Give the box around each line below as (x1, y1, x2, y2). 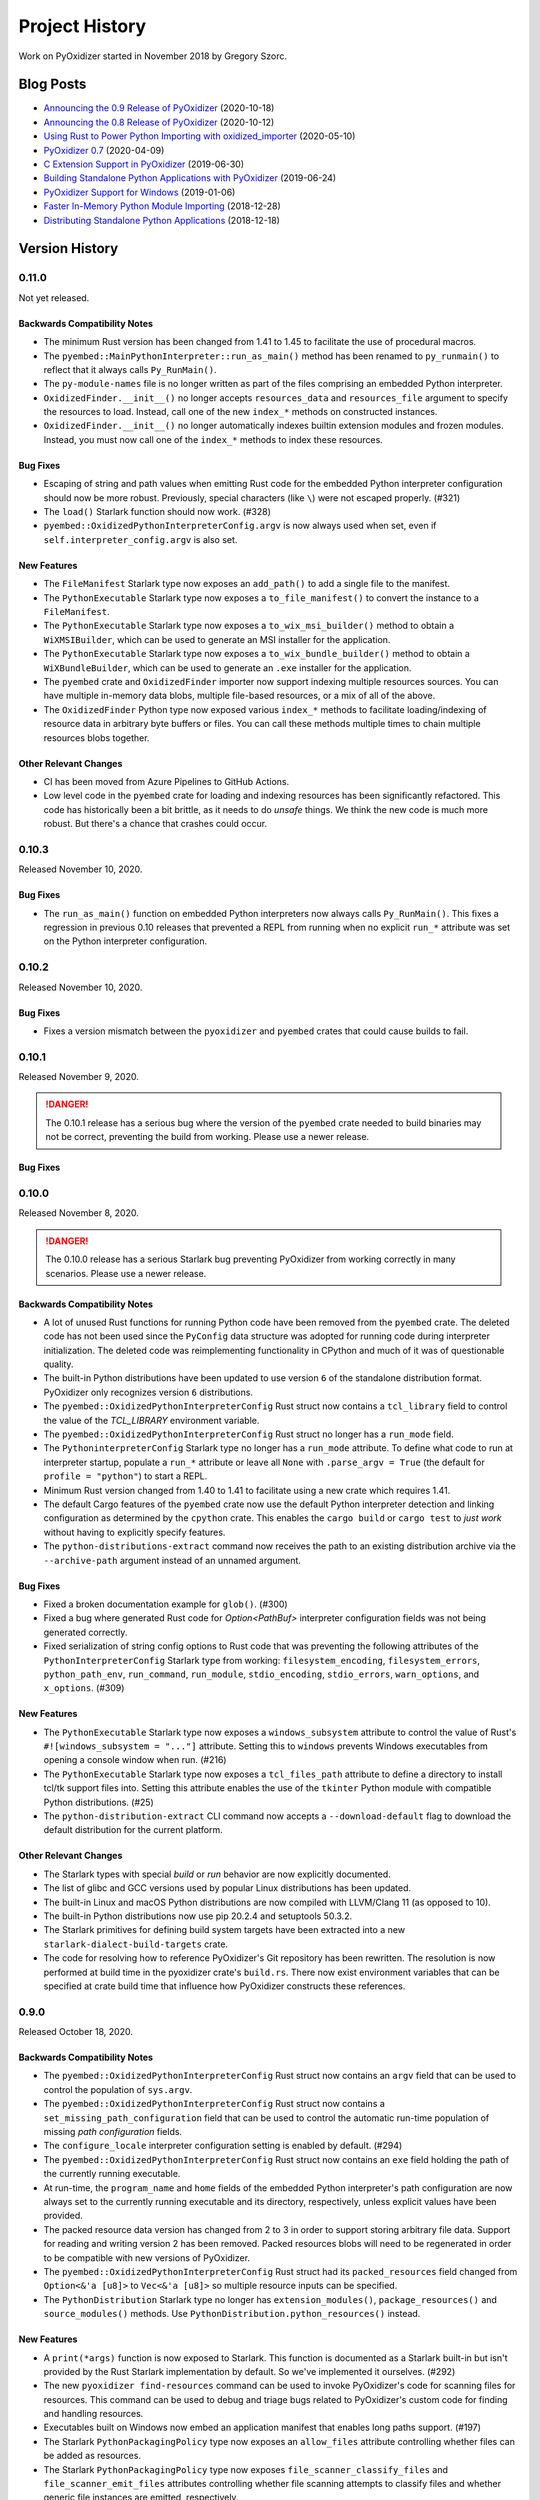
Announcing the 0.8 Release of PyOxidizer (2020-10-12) (43, 116, 275, 128)
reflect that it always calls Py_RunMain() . (43, 363, 217, 375)
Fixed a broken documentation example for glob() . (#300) (43, 1598, 289, 1610)
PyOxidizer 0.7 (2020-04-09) (43, 144, 165, 156)
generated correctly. (43, 1626, 128, 1638)
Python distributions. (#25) (43, 1796, 154, 1808)
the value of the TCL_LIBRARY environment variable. (43, 1414, 260, 1426)
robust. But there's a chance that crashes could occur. (43, 818, 268, 830)
